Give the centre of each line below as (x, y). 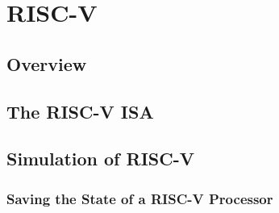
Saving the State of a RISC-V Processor (140, 198)
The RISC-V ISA (80, 111)
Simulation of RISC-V (100, 159)
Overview (47, 63)
